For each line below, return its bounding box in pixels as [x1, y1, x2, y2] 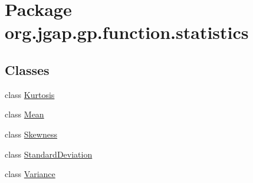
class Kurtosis [5, 88, 55, 100]
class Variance [5, 168, 55, 180]
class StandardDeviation [5, 148, 93, 160]
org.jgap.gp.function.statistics [5, 20, 249, 44]
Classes [5, 60, 50, 79]
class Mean [5, 108, 44, 120]
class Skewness [5, 128, 57, 140]
